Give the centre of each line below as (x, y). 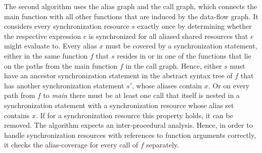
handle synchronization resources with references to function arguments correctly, (130, 135)
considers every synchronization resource (67, 26)
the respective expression (42, 36)
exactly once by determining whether (194, 26)
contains (17, 115)
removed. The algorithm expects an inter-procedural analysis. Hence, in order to (128, 125)
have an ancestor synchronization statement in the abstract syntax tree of (118, 75)
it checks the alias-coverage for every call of (71, 145)
